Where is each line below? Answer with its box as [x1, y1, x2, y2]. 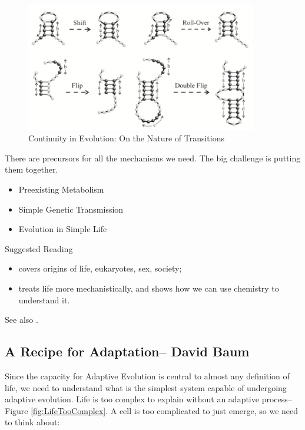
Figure [5, 404, 28, 416]
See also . [5, 313, 38, 326]
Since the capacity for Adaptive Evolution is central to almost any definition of [5, 370, 290, 382]
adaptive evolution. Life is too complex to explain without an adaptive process [5, 393, 288, 405]
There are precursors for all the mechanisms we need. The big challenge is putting [5, 151, 301, 164]
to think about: [5, 416, 60, 428]
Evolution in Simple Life [18, 223, 107, 235]
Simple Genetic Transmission [18, 203, 124, 215]
